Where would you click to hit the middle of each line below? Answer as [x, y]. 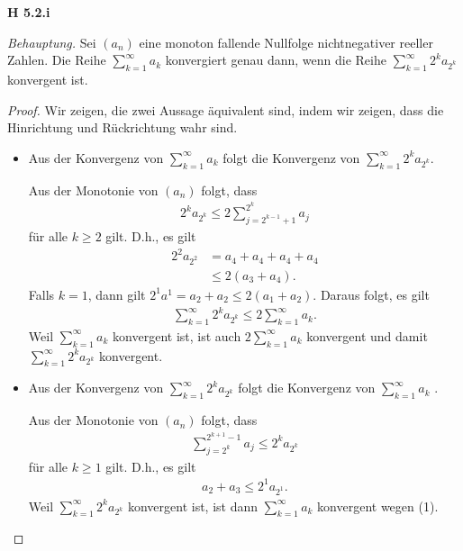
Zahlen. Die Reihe [57, 60]
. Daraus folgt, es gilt [371, 294]
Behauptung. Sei [52, 42]
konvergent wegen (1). [378, 506]
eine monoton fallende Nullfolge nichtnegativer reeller [286, 42]
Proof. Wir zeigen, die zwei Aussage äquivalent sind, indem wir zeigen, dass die [226, 109]
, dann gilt [117, 294]
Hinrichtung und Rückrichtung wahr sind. [123, 127]
